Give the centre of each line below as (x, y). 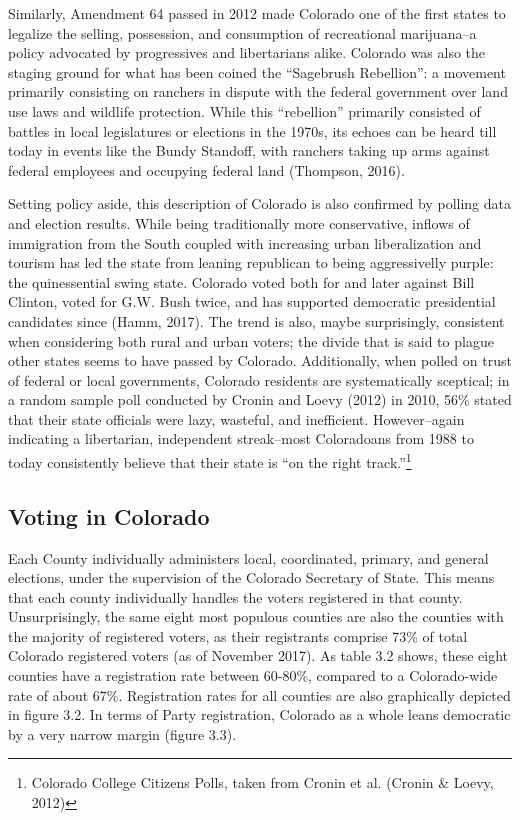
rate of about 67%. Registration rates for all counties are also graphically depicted (259, 694)
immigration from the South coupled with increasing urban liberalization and (245, 242)
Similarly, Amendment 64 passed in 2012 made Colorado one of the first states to (257, 13)
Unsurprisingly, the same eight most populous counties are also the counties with (256, 616)
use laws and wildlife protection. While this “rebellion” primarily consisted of (244, 110)
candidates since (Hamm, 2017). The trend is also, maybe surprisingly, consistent (256, 320)
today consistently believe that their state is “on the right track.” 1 (210, 460)
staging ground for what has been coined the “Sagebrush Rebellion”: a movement (257, 71)
